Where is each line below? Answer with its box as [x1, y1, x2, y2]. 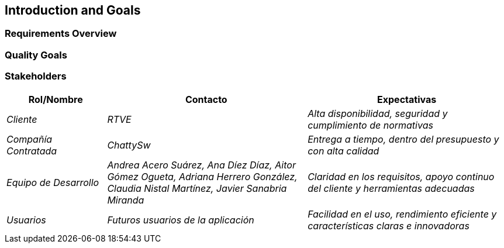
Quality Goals [5, 49, 67, 61]
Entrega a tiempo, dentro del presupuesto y [308, 133, 499, 145]
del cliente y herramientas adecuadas [308, 182, 475, 194]
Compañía [6, 133, 53, 145]
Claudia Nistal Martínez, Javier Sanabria [107, 182, 287, 194]
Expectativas [377, 93, 437, 105]
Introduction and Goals [5, 3, 141, 18]
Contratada [6, 144, 57, 157]
